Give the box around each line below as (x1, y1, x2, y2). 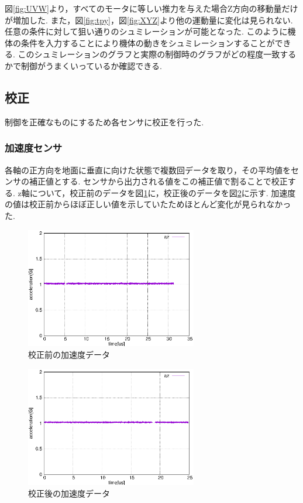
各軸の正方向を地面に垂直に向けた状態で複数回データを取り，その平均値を (5, 163, 291, 176)
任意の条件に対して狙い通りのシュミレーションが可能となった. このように (5, 25, 288, 37)
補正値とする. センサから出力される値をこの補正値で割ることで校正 (29, 175, 288, 187)
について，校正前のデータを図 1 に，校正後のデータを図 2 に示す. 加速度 (29, 186, 296, 199)
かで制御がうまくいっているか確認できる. (5, 59, 162, 71)
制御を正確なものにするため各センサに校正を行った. (5, 115, 204, 128)
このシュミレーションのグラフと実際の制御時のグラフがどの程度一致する (18, 48, 297, 60)
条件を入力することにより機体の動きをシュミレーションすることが (20, 36, 275, 49)
